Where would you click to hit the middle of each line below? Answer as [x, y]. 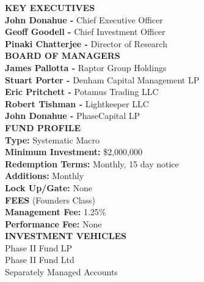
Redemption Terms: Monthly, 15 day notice [92, 163]
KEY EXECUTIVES [50, 7]
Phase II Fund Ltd [40, 260]
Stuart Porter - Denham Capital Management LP [102, 79]
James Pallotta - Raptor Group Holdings [86, 67]
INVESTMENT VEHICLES [66, 236]
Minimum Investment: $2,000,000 [74, 152]
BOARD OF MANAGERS [63, 55]
